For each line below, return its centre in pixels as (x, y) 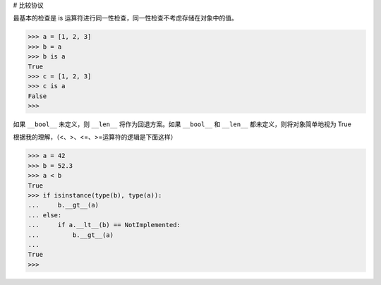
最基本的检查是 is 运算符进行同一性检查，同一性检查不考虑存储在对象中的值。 (125, 18)
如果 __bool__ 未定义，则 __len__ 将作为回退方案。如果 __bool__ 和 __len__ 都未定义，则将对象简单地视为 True (182, 124)
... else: (45, 215)
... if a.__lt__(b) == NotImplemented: (104, 225)
